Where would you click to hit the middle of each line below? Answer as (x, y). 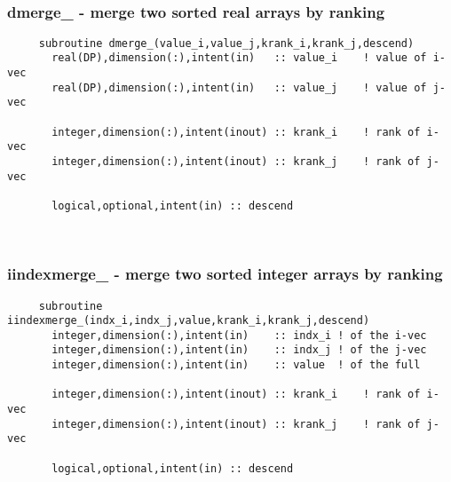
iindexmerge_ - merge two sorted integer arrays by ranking (225, 274)
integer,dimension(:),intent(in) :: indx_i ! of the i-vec (239, 335)
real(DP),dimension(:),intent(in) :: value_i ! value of (239, 58)
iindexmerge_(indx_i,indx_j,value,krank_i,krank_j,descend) (189, 321)
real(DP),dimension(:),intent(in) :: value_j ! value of (239, 87)
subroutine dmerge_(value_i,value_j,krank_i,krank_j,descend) (226, 43)
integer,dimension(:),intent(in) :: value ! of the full (236, 365)
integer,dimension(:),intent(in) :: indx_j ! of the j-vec (239, 350)
